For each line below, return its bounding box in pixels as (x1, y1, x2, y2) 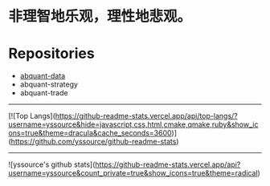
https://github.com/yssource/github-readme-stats (10, 137, 177, 147)
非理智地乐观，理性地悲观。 (8, 7, 192, 26)
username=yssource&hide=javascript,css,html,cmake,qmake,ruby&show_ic (8, 119, 259, 129)
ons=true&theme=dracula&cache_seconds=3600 (8, 128, 172, 138)
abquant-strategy (19, 79, 79, 89)
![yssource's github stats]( (8, 160, 96, 169)
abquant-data (19, 71, 66, 81)
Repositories (8, 45, 95, 63)
